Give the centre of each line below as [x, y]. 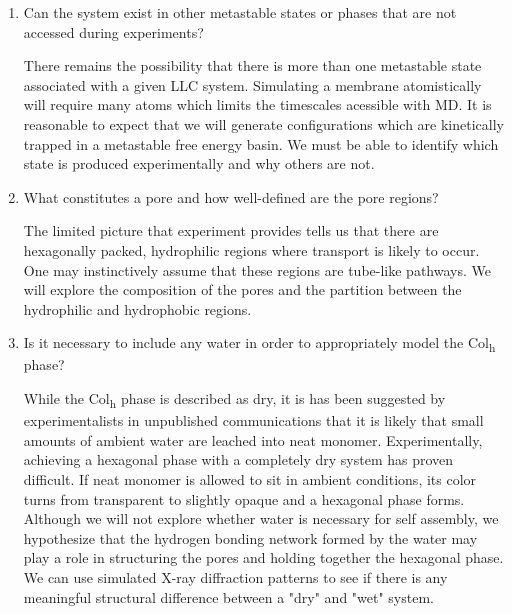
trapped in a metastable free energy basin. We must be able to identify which [261, 143]
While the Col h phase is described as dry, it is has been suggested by [234, 399]
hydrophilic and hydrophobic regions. [137, 308]
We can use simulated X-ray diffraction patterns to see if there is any [235, 576]
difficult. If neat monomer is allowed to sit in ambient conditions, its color [250, 478]
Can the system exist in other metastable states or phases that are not [240, 12]
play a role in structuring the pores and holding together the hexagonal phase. [263, 557]
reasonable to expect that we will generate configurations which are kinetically [263, 123]
